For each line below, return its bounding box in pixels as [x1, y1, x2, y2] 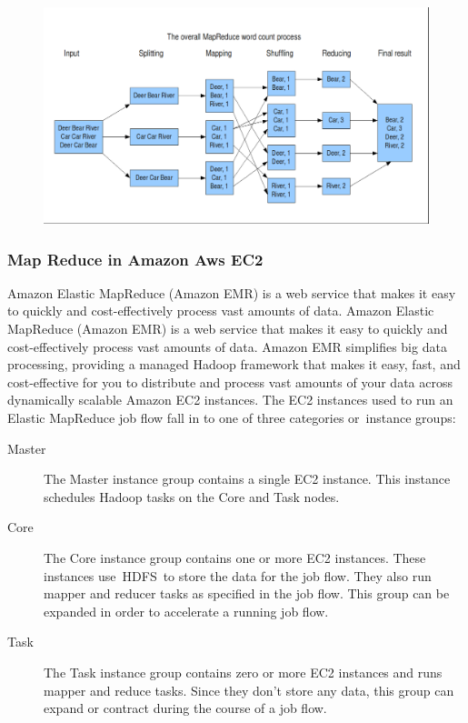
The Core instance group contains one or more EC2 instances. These [44, 548, 426, 567]
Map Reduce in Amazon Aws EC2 [7, 247, 264, 270]
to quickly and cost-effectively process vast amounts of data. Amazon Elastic [7, 301, 434, 320]
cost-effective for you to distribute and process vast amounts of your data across [7, 372, 453, 391]
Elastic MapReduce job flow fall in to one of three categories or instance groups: [7, 408, 456, 427]
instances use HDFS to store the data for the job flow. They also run [44, 566, 432, 585]
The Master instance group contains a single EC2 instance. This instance [44, 469, 451, 488]
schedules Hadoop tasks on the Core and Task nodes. [44, 487, 340, 506]
